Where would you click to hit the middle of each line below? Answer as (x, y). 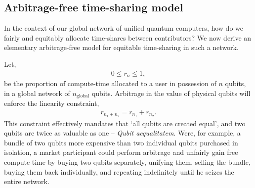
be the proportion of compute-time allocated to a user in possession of (110, 83)
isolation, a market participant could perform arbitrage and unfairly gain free (121, 152)
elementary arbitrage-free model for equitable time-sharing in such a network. (121, 47)
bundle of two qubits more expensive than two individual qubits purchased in (121, 142)
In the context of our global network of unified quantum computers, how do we (124, 28)
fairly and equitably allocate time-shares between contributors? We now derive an (128, 37)
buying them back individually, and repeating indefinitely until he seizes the (119, 171)
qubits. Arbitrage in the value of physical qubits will (171, 93)
